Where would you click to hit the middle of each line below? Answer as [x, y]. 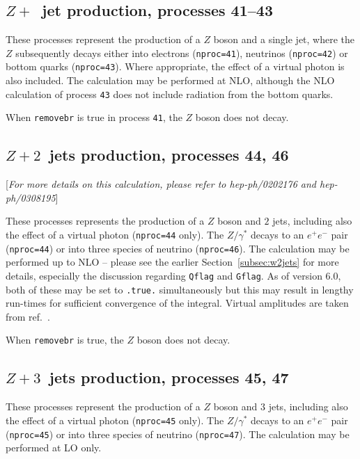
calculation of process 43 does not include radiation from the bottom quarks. [170, 94]
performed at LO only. [54, 448]
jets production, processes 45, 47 [169, 377]
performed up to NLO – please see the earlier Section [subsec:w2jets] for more [172, 262]
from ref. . [28, 316]
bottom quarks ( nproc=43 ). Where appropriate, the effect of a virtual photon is [175, 66]
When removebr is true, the [65, 340]
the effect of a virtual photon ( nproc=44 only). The [115, 234]
